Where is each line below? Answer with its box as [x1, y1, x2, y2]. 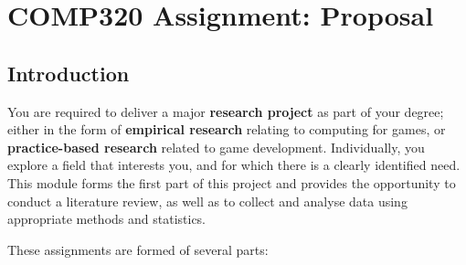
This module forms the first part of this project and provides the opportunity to [7, 173, 456, 192]
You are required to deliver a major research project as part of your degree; [7, 101, 444, 121]
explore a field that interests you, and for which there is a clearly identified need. [7, 155, 461, 175]
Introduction [7, 58, 130, 87]
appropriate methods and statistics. [7, 209, 207, 228]
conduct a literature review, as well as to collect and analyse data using [7, 191, 408, 210]
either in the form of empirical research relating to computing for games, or [7, 120, 446, 139]
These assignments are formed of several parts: [7, 239, 269, 259]
